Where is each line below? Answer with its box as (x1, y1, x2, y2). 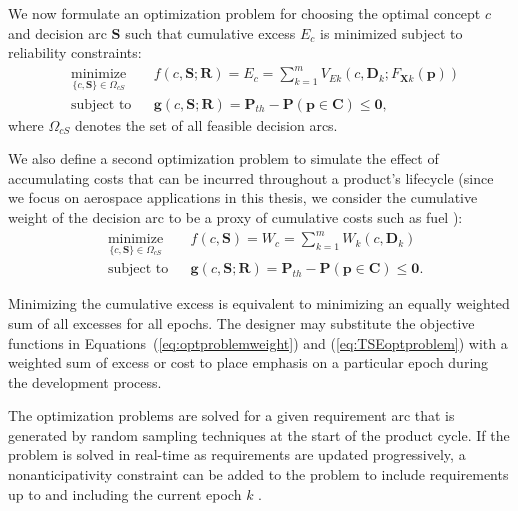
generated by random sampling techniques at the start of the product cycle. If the (8, 424, 510, 445)
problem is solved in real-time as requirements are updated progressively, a (8, 444, 466, 465)
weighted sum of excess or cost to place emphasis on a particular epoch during (8, 352, 489, 373)
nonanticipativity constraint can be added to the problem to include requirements (8, 464, 509, 485)
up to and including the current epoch (8, 483, 242, 504)
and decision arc (8, 22, 107, 43)
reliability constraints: (8, 42, 142, 63)
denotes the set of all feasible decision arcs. (75, 114, 338, 135)
